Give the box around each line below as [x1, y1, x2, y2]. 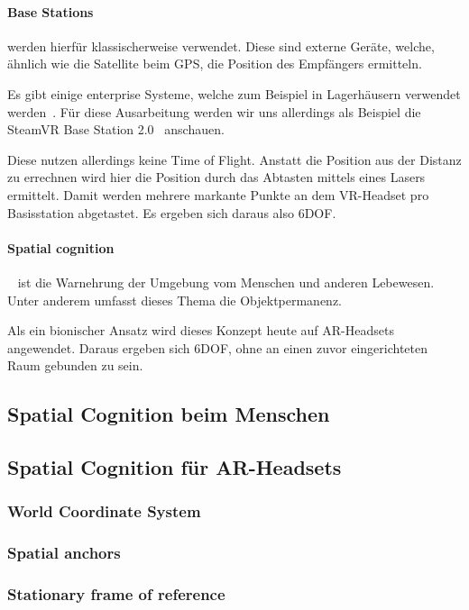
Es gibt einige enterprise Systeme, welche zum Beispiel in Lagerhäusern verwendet [7, 84, 461, 103]
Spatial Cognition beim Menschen [7, 400, 330, 428]
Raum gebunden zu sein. [7, 356, 143, 375]
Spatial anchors [7, 542, 121, 564]
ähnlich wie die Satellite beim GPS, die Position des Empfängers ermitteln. [7, 54, 422, 73]
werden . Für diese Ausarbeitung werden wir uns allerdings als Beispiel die [7, 102, 421, 121]
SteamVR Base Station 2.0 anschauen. [7, 120, 225, 139]
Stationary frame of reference [7, 583, 225, 605]
